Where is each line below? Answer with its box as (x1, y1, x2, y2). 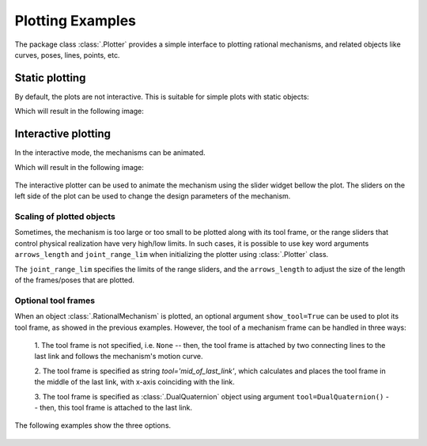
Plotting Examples (14, 12, 137, 29)
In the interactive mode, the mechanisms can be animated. (14, 148, 206, 157)
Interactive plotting (14, 127, 111, 141)
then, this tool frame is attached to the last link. (40, 403, 193, 412)
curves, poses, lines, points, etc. (14, 50, 120, 59)
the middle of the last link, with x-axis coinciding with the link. (34, 377, 235, 387)
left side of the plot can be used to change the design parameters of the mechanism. (14, 191, 291, 201)
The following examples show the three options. (14, 421, 172, 430)
